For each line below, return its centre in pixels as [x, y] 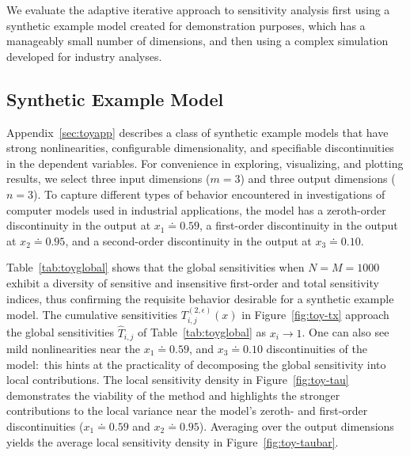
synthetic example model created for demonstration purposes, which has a [186, 25]
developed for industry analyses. [84, 56]
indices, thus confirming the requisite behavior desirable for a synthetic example [200, 298]
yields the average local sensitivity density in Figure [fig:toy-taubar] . [173, 441]
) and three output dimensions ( [318, 179]
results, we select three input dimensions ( [108, 179]
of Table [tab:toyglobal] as [202, 332]
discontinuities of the [317, 349]
